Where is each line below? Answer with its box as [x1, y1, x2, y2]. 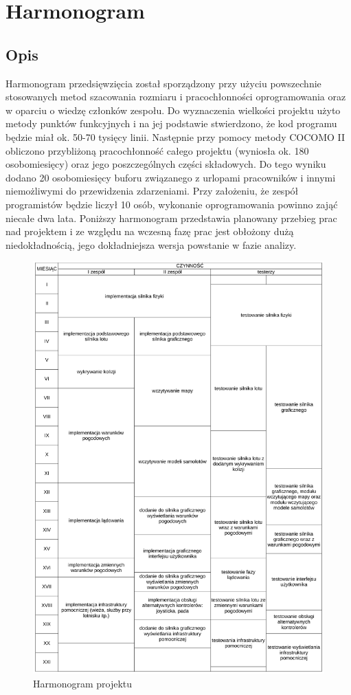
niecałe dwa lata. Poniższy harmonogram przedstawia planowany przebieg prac [5, 210, 337, 225]
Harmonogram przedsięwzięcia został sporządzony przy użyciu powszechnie [5, 76, 321, 90]
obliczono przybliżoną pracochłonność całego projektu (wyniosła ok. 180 [5, 143, 309, 157]
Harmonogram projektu [33, 676, 133, 690]
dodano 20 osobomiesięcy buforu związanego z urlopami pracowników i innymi [5, 170, 336, 184]
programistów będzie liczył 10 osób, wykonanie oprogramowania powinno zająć [5, 197, 338, 211]
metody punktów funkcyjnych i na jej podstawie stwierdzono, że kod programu [5, 116, 337, 131]
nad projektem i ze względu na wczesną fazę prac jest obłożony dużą [5, 224, 294, 239]
